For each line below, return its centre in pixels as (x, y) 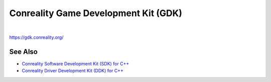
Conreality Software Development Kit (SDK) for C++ (76, 63)
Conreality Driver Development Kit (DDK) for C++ (73, 71)
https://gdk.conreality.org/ (36, 37)
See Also (23, 52)
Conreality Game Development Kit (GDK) (96, 13)
